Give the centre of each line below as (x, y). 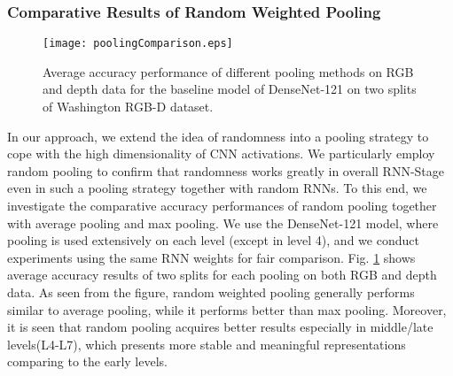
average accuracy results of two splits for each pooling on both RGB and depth (222, 275)
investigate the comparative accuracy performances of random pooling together (222, 206)
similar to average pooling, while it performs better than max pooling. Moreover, (227, 309)
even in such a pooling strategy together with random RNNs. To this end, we (217, 188)
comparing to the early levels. (87, 361)
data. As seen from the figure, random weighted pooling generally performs (211, 292)
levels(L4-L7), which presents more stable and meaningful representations (207, 344)
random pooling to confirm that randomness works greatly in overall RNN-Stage (226, 170)
